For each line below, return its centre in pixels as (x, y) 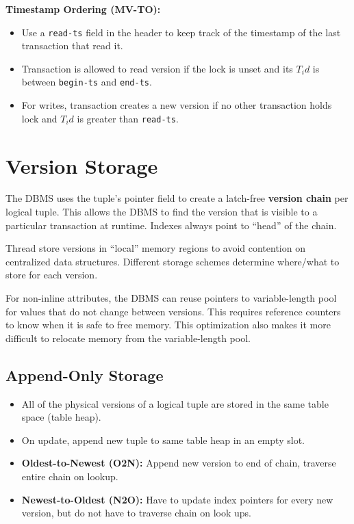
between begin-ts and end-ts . (87, 82)
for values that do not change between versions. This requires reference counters (173, 311)
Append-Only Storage (85, 375)
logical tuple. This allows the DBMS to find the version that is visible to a (162, 212)
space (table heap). (61, 417)
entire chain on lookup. (70, 476)
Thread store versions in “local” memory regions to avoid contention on (155, 248)
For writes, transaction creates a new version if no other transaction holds (177, 105)
